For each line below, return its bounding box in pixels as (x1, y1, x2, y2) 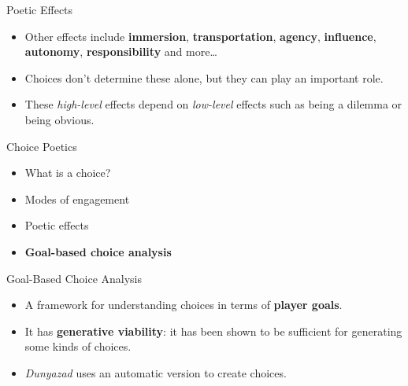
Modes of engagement (24, 190, 130, 207)
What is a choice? (24, 164, 111, 181)
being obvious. (24, 111, 95, 127)
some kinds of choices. (24, 338, 132, 355)
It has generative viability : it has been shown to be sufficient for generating (24, 322, 402, 339)
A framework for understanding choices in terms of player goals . (24, 296, 343, 313)
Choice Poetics (6, 138, 77, 154)
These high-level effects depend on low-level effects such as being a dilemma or (24, 96, 402, 112)
